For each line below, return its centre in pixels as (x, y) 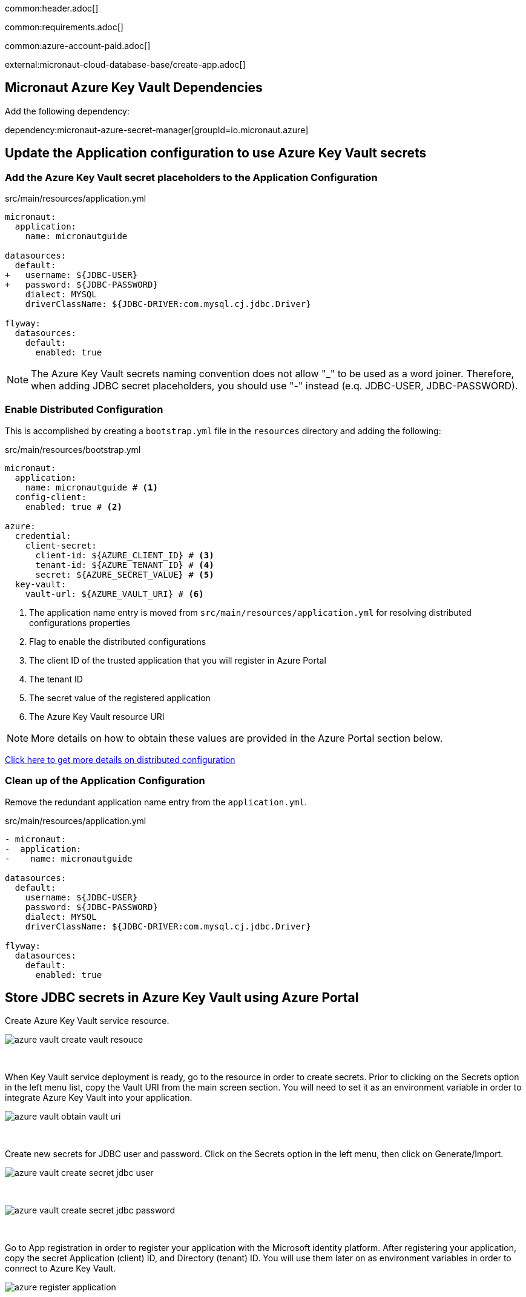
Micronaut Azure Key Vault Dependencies (134, 88)
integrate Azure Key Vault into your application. (99, 1098)
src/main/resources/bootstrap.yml (73, 449)
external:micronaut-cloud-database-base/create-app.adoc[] (125, 64)
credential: (43, 536)
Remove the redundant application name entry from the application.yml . (156, 802)
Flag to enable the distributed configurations (118, 641)
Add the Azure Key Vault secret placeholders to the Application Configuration (191, 177)
